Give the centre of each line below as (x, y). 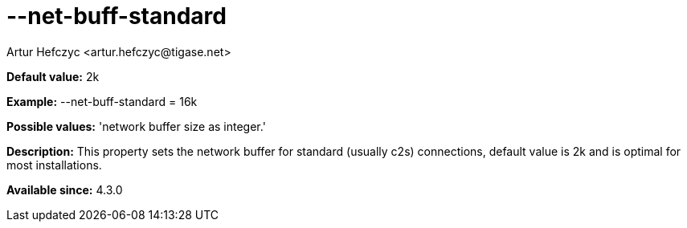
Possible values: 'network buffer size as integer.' (136, 126)
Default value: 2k (53, 76)
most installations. (54, 165)
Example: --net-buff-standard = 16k (102, 101)
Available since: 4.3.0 (65, 189)
